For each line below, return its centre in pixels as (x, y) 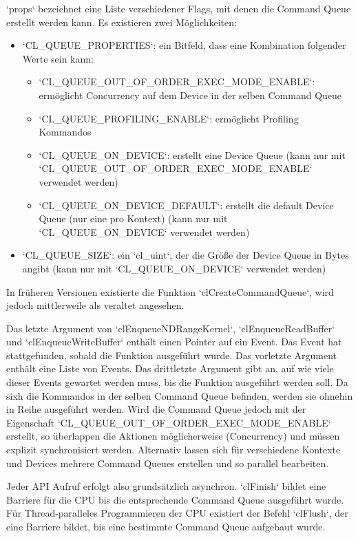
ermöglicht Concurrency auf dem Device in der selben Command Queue (190, 95)
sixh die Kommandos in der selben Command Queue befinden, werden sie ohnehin (180, 395)
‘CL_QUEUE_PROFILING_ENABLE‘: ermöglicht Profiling (169, 118)
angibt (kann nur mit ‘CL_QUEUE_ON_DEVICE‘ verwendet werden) (174, 268)
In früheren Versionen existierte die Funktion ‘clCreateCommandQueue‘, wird (170, 291)
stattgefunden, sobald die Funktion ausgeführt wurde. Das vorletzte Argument (172, 355)
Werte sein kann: (58, 58)
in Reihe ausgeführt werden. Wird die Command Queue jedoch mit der (156, 409)
